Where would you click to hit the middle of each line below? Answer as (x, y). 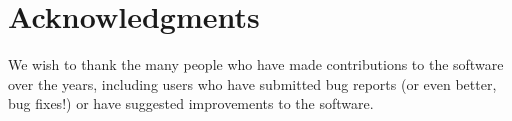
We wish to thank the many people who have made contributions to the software (256, 64)
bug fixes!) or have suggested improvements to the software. (191, 103)
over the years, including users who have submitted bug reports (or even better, (252, 83)
